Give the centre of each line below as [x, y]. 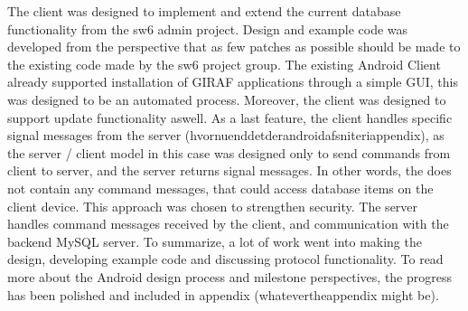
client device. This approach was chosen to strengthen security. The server [213, 206]
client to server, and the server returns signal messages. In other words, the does [229, 170]
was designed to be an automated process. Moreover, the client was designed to [227, 99]
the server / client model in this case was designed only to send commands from [229, 152]
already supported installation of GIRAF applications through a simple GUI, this [233, 82]
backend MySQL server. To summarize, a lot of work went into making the [215, 241]
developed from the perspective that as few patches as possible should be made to [234, 47]
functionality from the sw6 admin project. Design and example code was [208, 28]
